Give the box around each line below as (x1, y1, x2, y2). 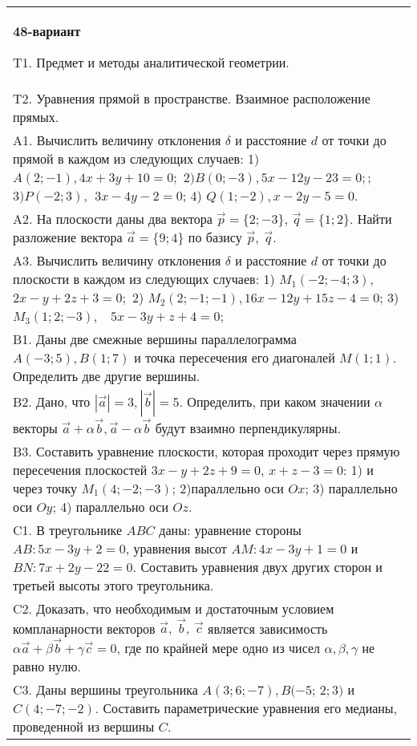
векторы (13, 418, 58, 437)
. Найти (349, 209, 392, 228)
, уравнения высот (125, 538, 227, 557)
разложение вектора (13, 228, 123, 246)
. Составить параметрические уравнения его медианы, (95, 698, 398, 717)
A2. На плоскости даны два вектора (13, 209, 213, 228)
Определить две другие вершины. (13, 367, 200, 385)
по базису (188, 228, 242, 246)
